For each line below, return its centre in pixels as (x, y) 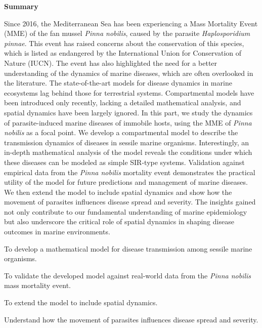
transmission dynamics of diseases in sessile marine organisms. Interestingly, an (127, 142)
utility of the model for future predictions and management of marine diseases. (126, 182)
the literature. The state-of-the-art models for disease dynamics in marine (118, 83)
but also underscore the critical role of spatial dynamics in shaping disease (119, 221)
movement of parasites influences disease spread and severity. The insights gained (130, 202)
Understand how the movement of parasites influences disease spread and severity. (131, 319)
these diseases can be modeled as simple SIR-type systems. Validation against (124, 162)
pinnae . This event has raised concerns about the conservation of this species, (124, 43)
